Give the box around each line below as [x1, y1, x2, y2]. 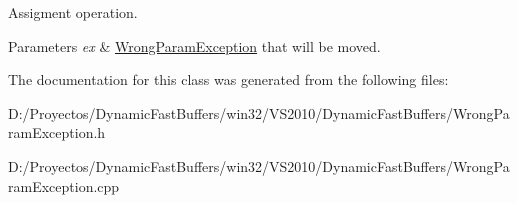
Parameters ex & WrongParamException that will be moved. [8, 35, 381, 56]
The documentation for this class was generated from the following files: [8, 69, 449, 90]
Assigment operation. [8, 2, 138, 22]
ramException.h [8, 122, 106, 143]
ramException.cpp [8, 175, 120, 196]
